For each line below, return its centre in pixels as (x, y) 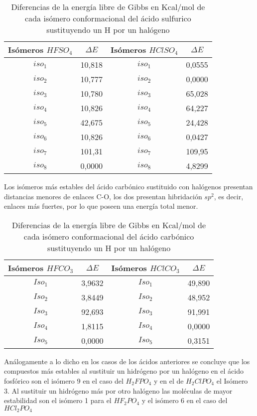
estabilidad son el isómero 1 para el (58, 400)
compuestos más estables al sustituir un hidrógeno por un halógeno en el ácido (124, 371)
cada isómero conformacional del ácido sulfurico (108, 18)
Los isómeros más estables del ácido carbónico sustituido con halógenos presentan (128, 186)
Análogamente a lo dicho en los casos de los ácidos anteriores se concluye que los (127, 361)
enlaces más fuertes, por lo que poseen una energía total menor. (101, 206)
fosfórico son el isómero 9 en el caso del (64, 380)
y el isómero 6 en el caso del (185, 400)
